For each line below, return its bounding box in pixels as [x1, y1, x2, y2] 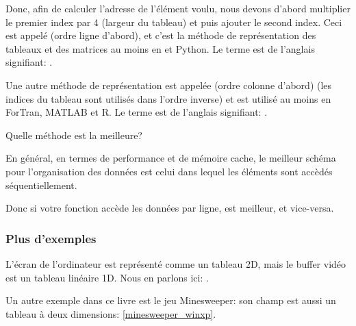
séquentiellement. [5, 177, 77, 192]
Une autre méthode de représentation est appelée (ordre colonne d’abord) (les [5, 77, 332, 92]
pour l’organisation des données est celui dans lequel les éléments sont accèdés [5, 164, 333, 178]
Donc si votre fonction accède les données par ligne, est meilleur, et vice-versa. [5, 201, 334, 215]
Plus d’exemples [5, 229, 97, 247]
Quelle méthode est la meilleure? [5, 127, 142, 142]
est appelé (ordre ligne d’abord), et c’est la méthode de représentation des [5, 28, 316, 42]
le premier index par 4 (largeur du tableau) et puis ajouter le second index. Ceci [5, 14, 342, 29]
